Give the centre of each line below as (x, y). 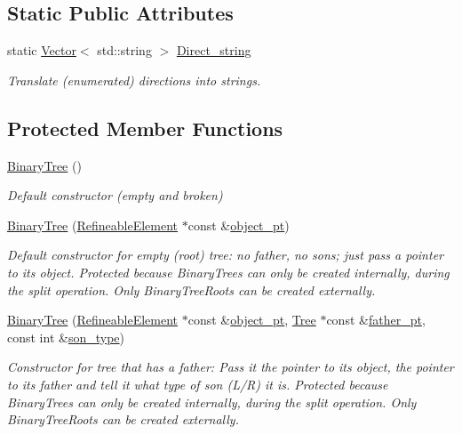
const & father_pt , (376, 320)
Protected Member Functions (145, 128)
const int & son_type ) (66, 337)
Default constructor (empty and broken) (115, 195)
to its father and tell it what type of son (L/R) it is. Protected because (198, 384)
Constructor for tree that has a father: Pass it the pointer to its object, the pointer (231, 367)
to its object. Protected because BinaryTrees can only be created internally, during (228, 272)
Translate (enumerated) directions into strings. (134, 80)
